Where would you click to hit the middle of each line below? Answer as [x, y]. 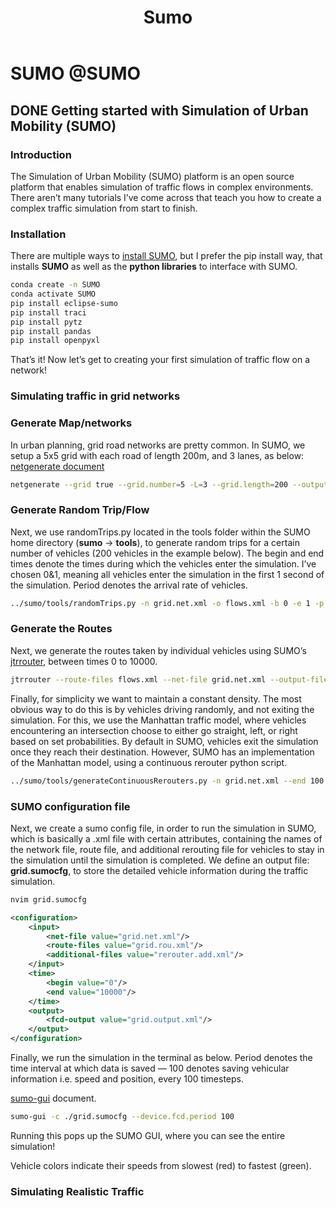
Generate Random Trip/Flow [80, 510]
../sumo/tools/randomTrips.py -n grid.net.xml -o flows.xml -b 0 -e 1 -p [167, 603]
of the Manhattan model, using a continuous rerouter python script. [149, 762]
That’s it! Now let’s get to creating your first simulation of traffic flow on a [160, 360]
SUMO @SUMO [76, 73]
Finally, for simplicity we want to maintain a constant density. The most [156, 698]
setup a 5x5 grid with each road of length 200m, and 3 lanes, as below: [157, 455]
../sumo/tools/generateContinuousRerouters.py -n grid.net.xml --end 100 [167, 781]
